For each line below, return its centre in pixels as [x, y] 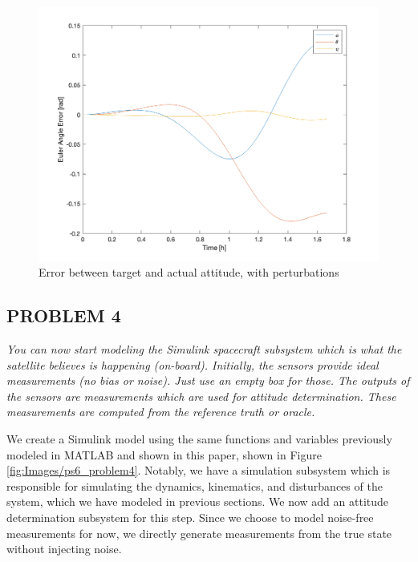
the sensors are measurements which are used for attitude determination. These [201, 396]
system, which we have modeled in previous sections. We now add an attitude [197, 501]
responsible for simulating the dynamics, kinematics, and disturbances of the [195, 485]
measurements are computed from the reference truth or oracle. [161, 412]
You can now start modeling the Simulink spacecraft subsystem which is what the [204, 348]
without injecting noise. [64, 549]
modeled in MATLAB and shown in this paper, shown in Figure [164, 454]
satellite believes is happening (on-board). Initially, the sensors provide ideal [193, 364]
